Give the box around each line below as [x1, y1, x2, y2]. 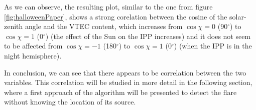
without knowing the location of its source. [4, 96, 136, 107]
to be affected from [4, 40, 63, 51]
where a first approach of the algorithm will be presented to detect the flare [4, 86, 237, 97]
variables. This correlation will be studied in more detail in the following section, [4, 77, 252, 87]
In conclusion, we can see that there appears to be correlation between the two [4, 67, 246, 77]
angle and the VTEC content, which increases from [25, 21, 183, 31]
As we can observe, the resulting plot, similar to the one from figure [4, 1, 213, 11]
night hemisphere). [4, 50, 62, 60]
